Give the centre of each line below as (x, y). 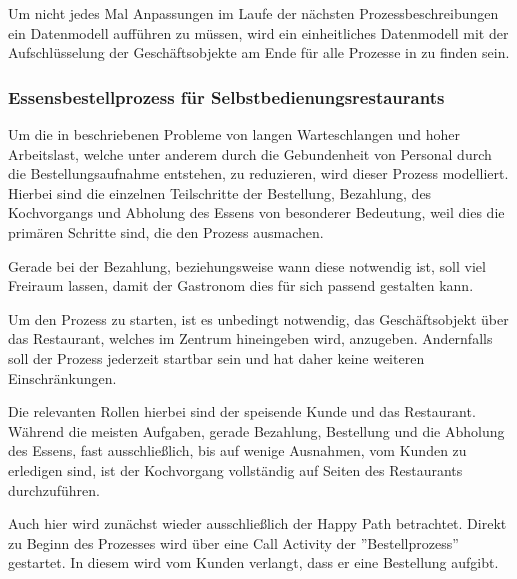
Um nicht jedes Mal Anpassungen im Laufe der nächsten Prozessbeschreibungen (253, 13)
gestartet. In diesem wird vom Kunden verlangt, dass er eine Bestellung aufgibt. (253, 562)
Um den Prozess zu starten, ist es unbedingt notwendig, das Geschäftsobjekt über (258, 318)
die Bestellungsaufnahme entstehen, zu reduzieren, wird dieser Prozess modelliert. (258, 173)
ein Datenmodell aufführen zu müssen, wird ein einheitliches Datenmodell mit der (258, 32)
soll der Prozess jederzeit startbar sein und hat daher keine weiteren (216, 357)
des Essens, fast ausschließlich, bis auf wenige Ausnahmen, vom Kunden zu (237, 450)
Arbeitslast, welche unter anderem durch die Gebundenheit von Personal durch (250, 153)
